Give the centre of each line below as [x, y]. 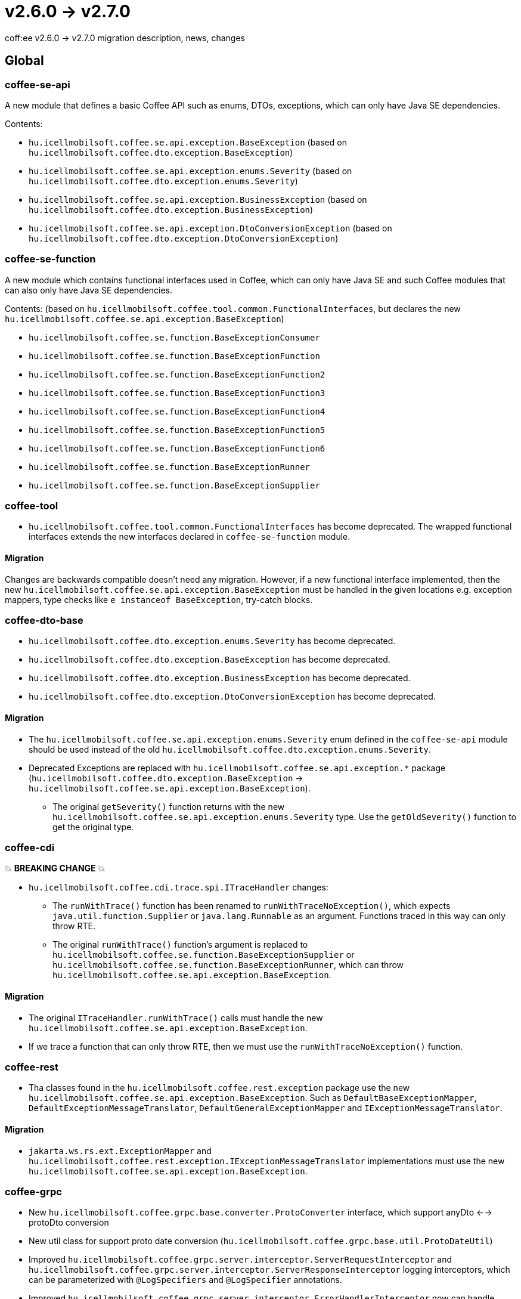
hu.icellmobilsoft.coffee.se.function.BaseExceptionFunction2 [177, 374]
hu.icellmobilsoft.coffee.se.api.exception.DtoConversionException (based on [210, 228]
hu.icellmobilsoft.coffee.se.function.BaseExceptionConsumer [174, 337]
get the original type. [93, 827]
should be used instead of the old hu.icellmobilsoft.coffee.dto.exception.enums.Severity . [230, 749]
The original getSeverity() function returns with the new [169, 806]
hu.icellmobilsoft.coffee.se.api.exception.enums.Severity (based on [190, 171]
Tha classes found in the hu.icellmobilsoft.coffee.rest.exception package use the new [219, 1088]
